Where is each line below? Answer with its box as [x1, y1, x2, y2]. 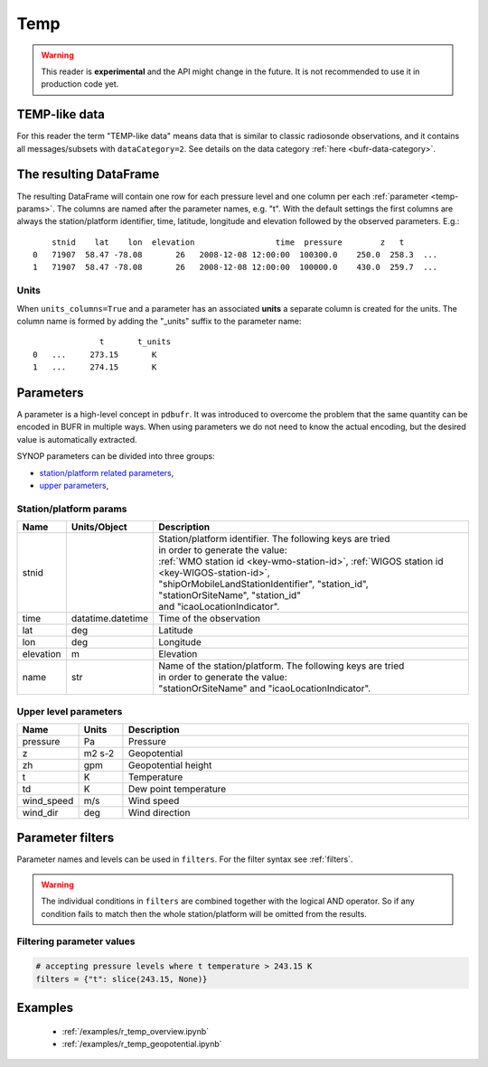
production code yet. [41, 79, 119, 89]
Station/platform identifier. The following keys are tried [158, 533, 390, 546]
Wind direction [127, 806, 191, 819]
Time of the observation [158, 613, 261, 625]
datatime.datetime [70, 613, 149, 625]
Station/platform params [16, 502, 127, 515]
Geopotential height [127, 759, 212, 772]
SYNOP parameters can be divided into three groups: [16, 451, 216, 462]
